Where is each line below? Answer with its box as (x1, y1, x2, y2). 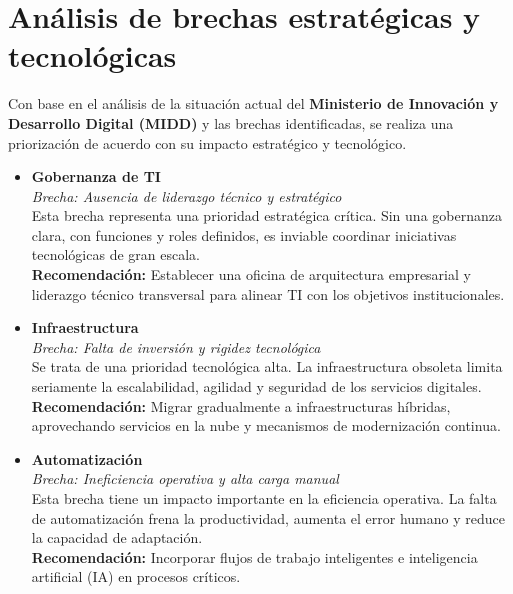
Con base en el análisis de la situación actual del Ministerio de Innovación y (8, 93, 499, 114)
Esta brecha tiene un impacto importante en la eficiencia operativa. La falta (31, 488, 497, 508)
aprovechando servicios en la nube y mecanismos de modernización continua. (31, 415, 501, 436)
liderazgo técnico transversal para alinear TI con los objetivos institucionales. (31, 283, 505, 304)
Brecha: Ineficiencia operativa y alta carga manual (31, 468, 339, 489)
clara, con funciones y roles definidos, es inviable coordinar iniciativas (31, 224, 457, 245)
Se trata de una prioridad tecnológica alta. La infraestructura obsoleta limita (31, 356, 503, 377)
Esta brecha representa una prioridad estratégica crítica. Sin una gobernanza (31, 205, 502, 226)
